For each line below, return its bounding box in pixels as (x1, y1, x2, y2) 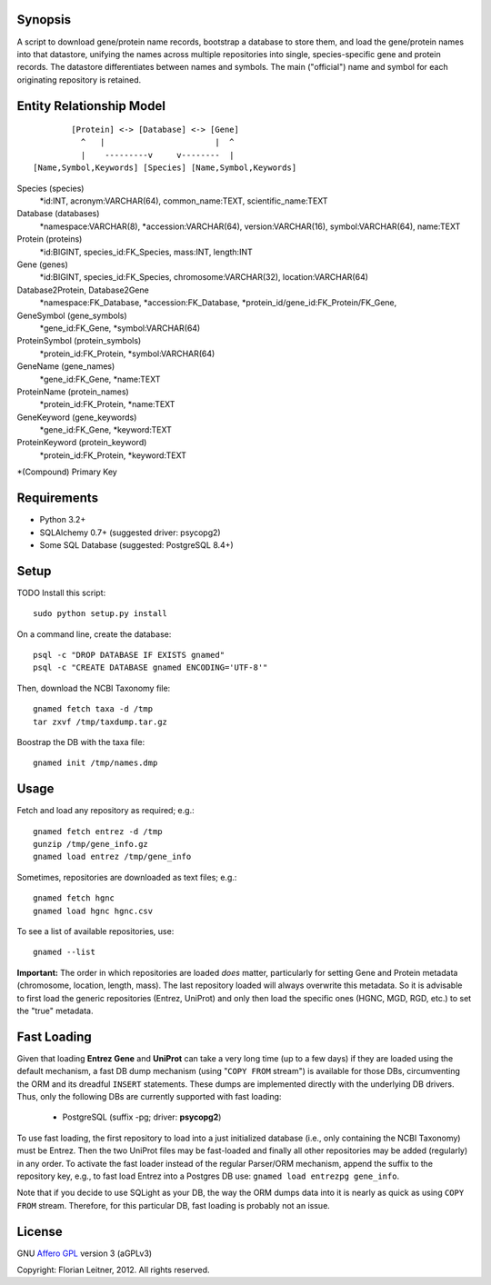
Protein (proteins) (16, 234, 83, 244)
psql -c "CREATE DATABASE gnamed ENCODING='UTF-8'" (33, 662, 268, 672)
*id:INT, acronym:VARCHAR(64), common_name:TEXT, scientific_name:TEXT (39, 195, 328, 206)
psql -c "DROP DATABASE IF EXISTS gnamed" (33, 650, 225, 661)
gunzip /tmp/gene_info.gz (33, 839, 149, 850)
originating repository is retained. (16, 74, 142, 85)
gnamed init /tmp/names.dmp (33, 758, 158, 768)
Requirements (16, 491, 99, 506)
